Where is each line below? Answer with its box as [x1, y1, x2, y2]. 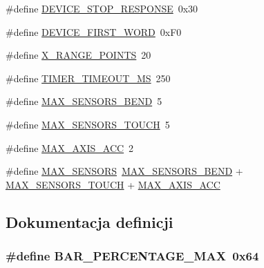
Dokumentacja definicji [6, 211, 173, 232]
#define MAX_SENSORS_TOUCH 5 [6, 117, 170, 131]
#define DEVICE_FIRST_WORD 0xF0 [6, 24, 182, 39]
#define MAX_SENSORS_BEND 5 [6, 94, 162, 108]
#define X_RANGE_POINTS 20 [6, 48, 151, 62]
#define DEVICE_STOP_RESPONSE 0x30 [6, 1, 198, 15]
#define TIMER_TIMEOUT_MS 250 [6, 70, 171, 85]
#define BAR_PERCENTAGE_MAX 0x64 [6, 247, 259, 265]
